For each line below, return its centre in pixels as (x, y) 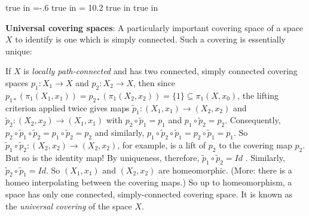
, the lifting (258, 95)
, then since (154, 82)
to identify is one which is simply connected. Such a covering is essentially (150, 39)
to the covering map (256, 144)
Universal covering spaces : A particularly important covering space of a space (154, 27)
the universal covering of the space (69, 206)
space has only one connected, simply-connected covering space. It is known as (149, 194)
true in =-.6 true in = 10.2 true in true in (82, 7)
